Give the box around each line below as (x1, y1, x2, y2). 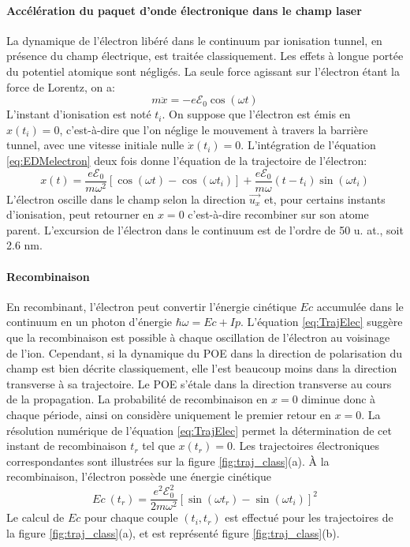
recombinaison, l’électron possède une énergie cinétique (6, 468, 271, 485)
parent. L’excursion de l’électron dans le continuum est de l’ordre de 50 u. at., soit (6, 221, 404, 238)
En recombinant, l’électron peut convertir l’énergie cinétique (6, 298, 296, 314)
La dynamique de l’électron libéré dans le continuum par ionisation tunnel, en (6, 32, 382, 48)
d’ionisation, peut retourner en (6, 206, 155, 223)
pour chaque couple (84, 509, 178, 526)
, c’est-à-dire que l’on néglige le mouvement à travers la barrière (59, 121, 368, 137)
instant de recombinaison (6, 437, 127, 454)
